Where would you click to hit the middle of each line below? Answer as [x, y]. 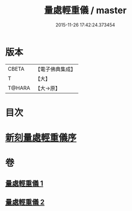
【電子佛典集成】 [56, 69]
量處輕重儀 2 [25, 202]
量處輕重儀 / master [85, 10]
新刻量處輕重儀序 [41, 138]
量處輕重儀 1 [24, 183]
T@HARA [19, 88]
